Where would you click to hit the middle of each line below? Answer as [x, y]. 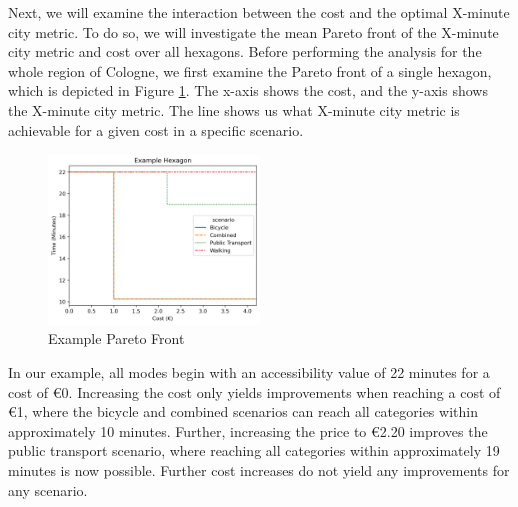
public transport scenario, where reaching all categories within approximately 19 [254, 450]
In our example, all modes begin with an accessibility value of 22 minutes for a [249, 371]
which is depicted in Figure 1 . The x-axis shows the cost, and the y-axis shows [248, 90]
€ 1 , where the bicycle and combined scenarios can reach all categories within [243, 411]
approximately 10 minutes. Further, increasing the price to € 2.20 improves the [248, 430]
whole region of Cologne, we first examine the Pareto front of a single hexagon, [250, 70]
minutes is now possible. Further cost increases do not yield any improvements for [259, 469]
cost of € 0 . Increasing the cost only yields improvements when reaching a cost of [254, 391]
